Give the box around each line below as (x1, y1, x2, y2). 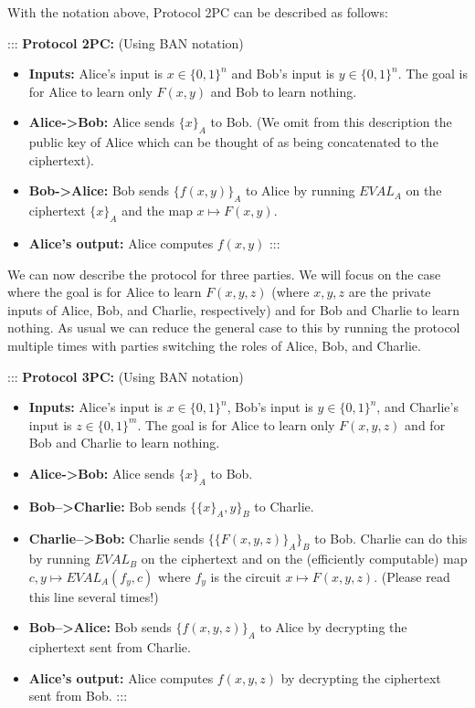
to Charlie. (254, 496, 314, 515)
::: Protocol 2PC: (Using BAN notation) (7, 33, 244, 52)
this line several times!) (28, 586, 159, 606)
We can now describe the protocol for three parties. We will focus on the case (7, 264, 441, 283)
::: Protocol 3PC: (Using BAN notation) (7, 366, 244, 386)
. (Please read (374, 566, 450, 586)
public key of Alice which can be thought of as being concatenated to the (28, 132, 438, 152)
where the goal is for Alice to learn (7, 282, 202, 301)
